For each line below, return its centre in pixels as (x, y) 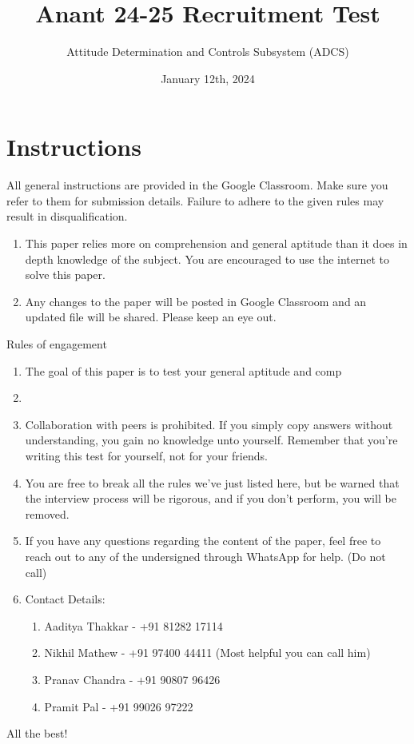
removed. (47, 513)
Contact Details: (65, 599)
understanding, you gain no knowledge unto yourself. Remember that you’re (211, 440)
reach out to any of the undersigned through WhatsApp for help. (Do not (205, 556)
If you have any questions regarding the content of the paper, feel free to (203, 541)
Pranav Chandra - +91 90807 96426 (132, 679)
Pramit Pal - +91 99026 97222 (119, 706)
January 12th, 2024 (208, 78)
